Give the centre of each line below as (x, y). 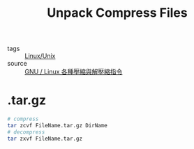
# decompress (26, 132)
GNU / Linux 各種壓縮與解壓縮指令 (74, 72)
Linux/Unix (40, 56)
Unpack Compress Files (117, 13)
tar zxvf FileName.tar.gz (45, 139)
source (17, 64)
